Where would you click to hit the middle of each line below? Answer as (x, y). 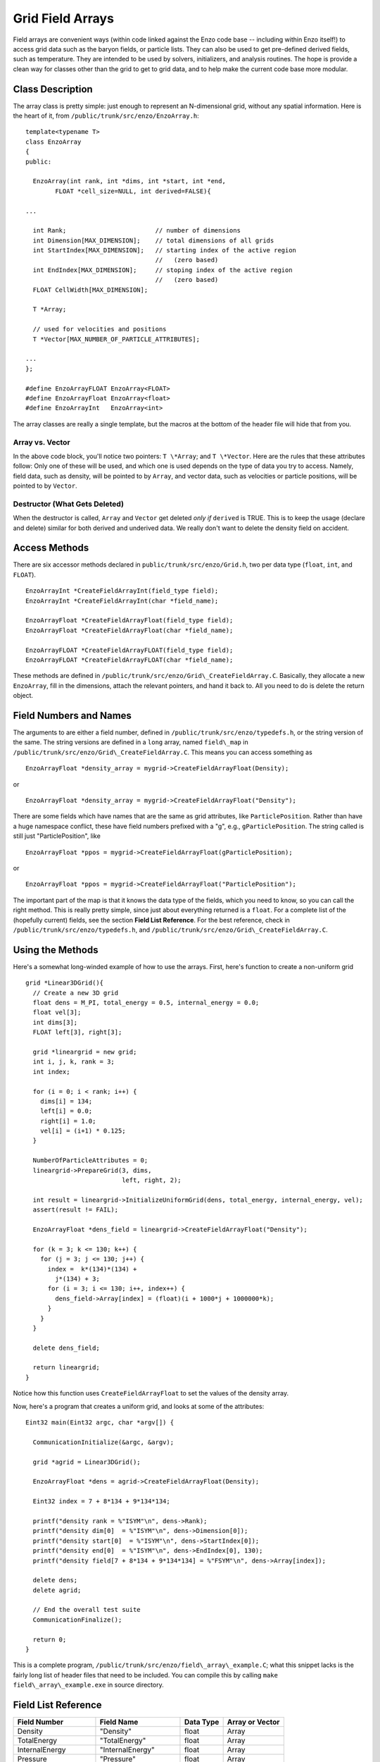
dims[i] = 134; (66, 1101)
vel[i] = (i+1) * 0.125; (83, 1131)
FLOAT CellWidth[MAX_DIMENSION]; (90, 290)
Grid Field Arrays (63, 18)
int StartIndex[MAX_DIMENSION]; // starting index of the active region (165, 251)
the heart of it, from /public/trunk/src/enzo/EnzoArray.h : (106, 116)
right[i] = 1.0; (68, 1121)
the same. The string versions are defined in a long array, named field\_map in (131, 742)
